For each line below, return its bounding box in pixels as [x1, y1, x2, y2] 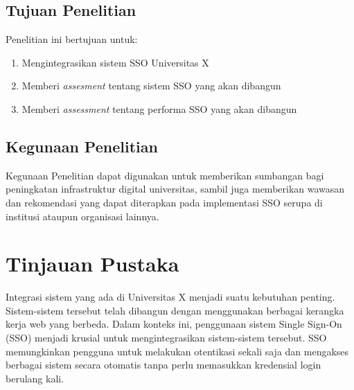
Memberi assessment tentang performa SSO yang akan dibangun [21, 101, 297, 116]
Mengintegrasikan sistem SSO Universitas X [21, 55, 209, 69]
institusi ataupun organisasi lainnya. [6, 209, 159, 223]
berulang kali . [6, 371, 64, 385]
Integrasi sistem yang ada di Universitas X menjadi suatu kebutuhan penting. [6, 290, 335, 304]
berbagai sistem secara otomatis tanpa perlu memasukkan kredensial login [6, 357, 321, 372]
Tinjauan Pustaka [6, 249, 179, 278]
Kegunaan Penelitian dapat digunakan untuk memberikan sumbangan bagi [6, 168, 324, 182]
